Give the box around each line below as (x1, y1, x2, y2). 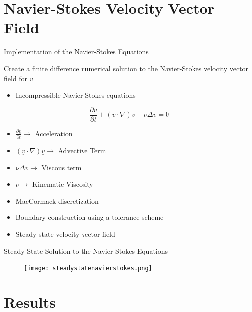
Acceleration (35, 128, 73, 138)
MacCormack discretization (15, 195, 99, 206)
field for (4, 73, 28, 83)
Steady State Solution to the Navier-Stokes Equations (4, 245, 168, 256)
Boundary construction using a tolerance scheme (15, 212, 164, 222)
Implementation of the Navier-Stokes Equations (4, 46, 149, 57)
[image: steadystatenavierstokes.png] (24, 265, 152, 272)
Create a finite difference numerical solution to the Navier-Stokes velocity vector (4, 63, 249, 73)
